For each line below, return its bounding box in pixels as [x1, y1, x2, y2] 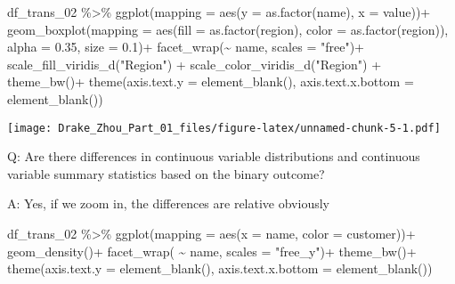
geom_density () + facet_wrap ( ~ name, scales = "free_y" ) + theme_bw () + [7, 241, 417, 260]
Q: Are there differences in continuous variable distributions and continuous [7, 147, 420, 166]
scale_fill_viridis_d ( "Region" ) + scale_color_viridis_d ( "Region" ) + [7, 54, 382, 73]
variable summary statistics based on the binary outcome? [7, 164, 325, 183]
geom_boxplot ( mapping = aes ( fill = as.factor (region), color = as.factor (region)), [7, 20, 449, 38]
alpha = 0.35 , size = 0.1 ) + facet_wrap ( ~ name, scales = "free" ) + [7, 37, 364, 56]
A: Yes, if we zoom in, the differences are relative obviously [7, 194, 329, 213]
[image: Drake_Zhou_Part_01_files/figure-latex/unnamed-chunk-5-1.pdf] [7, 121, 441, 134]
